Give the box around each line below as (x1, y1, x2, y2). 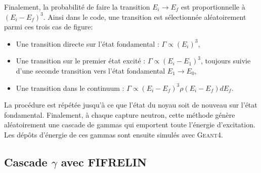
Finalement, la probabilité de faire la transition (4, 2, 150, 12)
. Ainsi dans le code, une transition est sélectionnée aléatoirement (43, 11, 246, 22)
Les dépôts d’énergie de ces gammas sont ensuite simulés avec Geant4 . (4, 129, 223, 140)
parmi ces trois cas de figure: (4, 21, 93, 32)
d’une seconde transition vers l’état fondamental (16, 65, 165, 76)
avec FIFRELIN (61, 154, 147, 169)
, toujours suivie (200, 55, 251, 66)
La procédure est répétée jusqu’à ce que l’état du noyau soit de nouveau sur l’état (4, 99, 257, 110)
